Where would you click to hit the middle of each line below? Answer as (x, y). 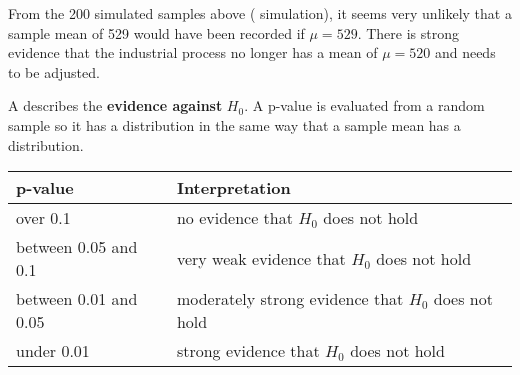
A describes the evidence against (115, 105)
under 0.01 (53, 351)
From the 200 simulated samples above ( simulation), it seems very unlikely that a (260, 13)
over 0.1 (43, 218)
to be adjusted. (54, 71)
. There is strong (408, 32)
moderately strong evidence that (290, 299)
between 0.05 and (77, 247)
